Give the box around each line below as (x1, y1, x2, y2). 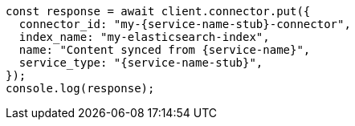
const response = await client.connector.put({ (6, 5, 311, 18)
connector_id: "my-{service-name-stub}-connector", (18, 18, 351, 30)
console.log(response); (6, 82, 155, 95)
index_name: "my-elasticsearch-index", (18, 30, 270, 43)
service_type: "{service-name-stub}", (18, 56, 263, 69)
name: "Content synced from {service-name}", (18, 43, 311, 56)
